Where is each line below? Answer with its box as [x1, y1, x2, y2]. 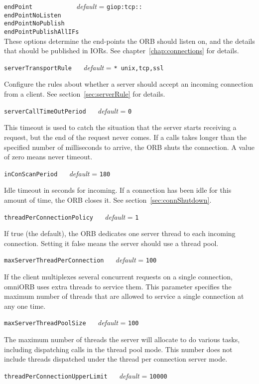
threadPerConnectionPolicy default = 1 [4, 211, 139, 222]
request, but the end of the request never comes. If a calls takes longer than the [4, 131, 247, 142]
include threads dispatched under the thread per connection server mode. [4, 354, 228, 364]
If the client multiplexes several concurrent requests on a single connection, [4, 271, 233, 282]
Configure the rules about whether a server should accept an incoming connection [4, 79, 254, 89]
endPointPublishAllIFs [4, 28, 79, 35]
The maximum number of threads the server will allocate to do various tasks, [4, 334, 240, 345]
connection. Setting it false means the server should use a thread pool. [4, 238, 219, 248]
